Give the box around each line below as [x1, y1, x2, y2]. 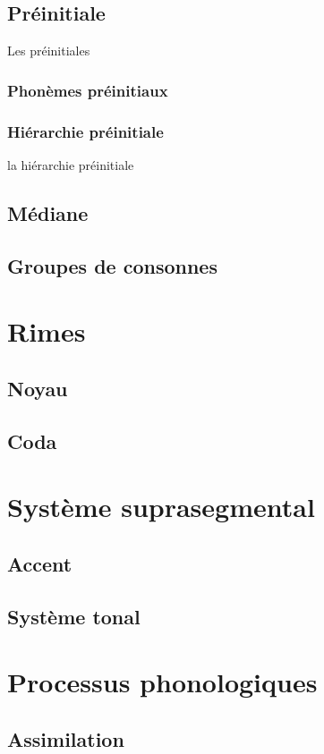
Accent [7, 549, 72, 577]
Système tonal [7, 602, 141, 630]
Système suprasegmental [7, 488, 315, 525]
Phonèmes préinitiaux [7, 79, 168, 101]
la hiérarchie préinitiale [7, 155, 134, 174]
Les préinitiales [7, 41, 90, 60]
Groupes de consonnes [7, 251, 217, 279]
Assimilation [7, 724, 124, 752]
